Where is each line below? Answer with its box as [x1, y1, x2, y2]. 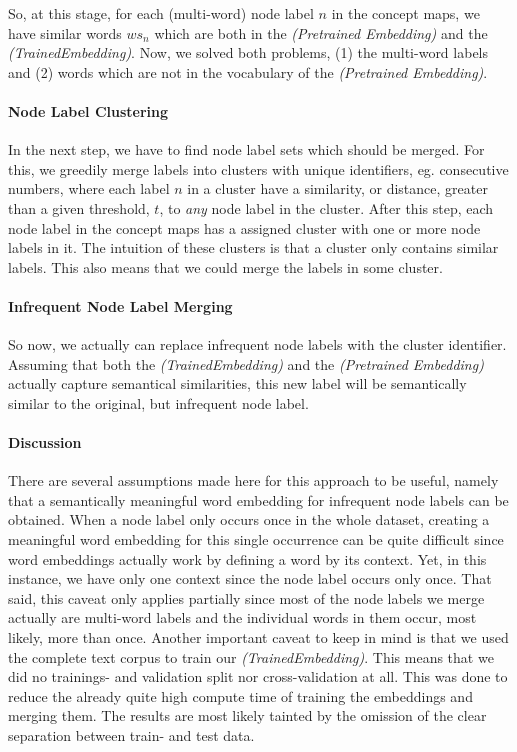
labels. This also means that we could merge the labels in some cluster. [8, 256, 443, 277]
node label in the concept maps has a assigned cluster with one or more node [8, 217, 481, 238]
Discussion [8, 432, 82, 453]
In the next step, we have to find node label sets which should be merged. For [8, 139, 485, 160]
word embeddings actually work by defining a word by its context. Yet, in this [8, 548, 487, 569]
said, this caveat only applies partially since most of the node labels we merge [8, 587, 485, 608]
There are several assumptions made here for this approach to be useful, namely [8, 470, 499, 491]
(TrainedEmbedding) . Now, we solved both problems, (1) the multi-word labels [8, 42, 489, 63]
